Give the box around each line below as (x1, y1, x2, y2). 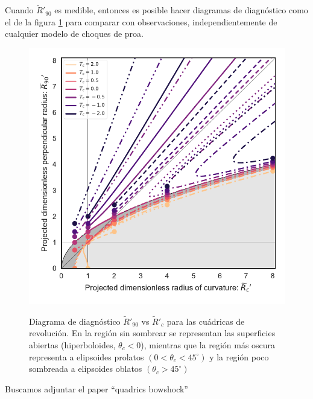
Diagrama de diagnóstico (29, 314, 121, 327)
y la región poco (209, 350, 269, 363)
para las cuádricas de (166, 314, 245, 327)
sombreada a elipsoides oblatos (29, 362, 142, 375)
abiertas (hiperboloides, (29, 339, 116, 351)
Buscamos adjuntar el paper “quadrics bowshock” (5, 382, 188, 395)
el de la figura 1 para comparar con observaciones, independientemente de (5, 15, 277, 28)
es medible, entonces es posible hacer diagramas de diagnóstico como (54, 4, 308, 16)
